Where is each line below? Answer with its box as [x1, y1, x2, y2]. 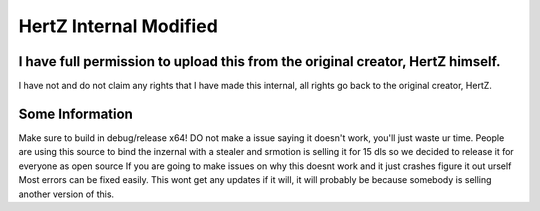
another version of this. [18, 188, 115, 200]
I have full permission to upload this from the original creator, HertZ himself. [18, 53, 501, 70]
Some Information [18, 105, 134, 122]
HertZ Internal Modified [18, 15, 219, 37]
